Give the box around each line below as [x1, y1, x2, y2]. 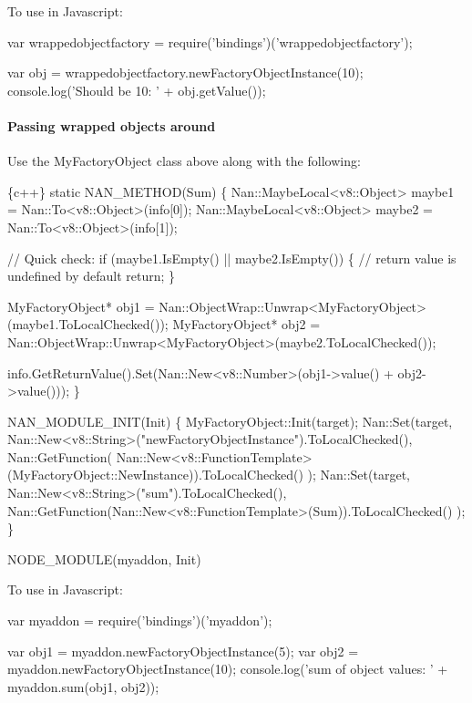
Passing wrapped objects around [7, 116, 216, 135]
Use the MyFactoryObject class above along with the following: [7, 151, 361, 171]
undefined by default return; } [7, 266, 176, 285]
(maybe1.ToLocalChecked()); [7, 315, 169, 334]
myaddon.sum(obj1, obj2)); [7, 677, 159, 696]
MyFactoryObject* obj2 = [172, 315, 321, 334]
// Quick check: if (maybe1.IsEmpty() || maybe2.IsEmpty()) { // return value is [7, 248, 457, 267]
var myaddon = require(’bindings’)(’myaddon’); [7, 611, 272, 630]
